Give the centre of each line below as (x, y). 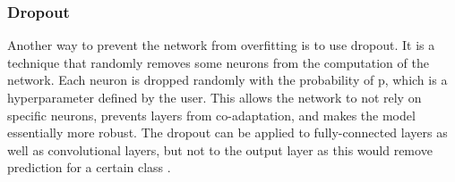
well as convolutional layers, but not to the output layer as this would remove (220, 149)
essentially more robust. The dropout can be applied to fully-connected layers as (227, 132)
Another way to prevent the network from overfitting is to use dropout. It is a (221, 45)
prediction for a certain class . (89, 167)
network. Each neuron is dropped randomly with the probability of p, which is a (227, 80)
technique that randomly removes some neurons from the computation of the (218, 62)
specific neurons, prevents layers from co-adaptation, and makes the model (211, 115)
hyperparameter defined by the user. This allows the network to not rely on (215, 97)
